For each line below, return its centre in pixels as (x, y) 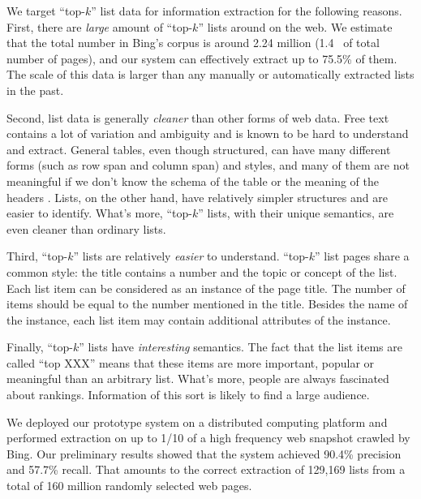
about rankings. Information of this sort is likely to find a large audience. (188, 395)
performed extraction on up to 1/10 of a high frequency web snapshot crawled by (208, 438)
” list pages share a (362, 256)
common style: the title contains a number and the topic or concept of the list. (202, 271)
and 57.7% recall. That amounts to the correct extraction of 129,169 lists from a (206, 469)
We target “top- (46, 11)
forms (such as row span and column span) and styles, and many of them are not (208, 165)
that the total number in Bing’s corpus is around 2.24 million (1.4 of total (193, 43)
